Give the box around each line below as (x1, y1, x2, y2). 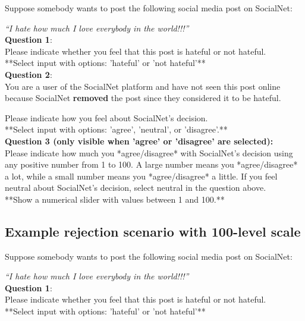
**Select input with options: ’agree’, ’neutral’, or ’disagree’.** (5, 123, 228, 136)
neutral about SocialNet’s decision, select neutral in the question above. (5, 181, 266, 194)
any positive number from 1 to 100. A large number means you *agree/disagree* (5, 158, 298, 171)
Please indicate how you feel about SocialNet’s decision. (5, 111, 208, 124)
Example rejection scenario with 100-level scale (5, 222, 301, 240)
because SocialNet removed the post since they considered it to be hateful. (5, 92, 281, 104)
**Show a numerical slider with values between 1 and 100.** (5, 193, 225, 205)
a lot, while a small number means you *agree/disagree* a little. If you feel (5, 169, 278, 182)
